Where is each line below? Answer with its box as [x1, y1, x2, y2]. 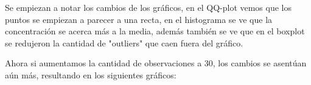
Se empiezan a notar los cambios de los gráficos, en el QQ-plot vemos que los [5, 1, 292, 13]
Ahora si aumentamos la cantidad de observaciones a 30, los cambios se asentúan [5, 57, 307, 69]
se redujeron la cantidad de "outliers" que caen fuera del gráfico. [5, 36, 243, 49]
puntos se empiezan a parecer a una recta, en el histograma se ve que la [5, 13, 273, 25]
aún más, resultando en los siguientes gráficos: [5, 68, 176, 81]
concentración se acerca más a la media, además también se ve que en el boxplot [5, 25, 305, 37]
